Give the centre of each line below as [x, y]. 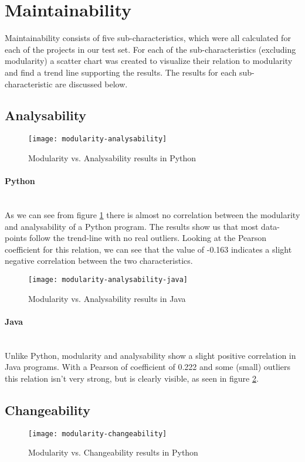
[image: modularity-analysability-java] [108, 279]
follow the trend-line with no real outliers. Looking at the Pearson [148, 238]
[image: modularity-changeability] [98, 434]
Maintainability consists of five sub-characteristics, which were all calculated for [148, 38]
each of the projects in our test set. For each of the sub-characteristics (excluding [150, 49]
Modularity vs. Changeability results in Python [113, 452]
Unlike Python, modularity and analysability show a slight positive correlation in [150, 355]
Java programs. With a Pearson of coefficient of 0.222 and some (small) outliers [148, 367]
